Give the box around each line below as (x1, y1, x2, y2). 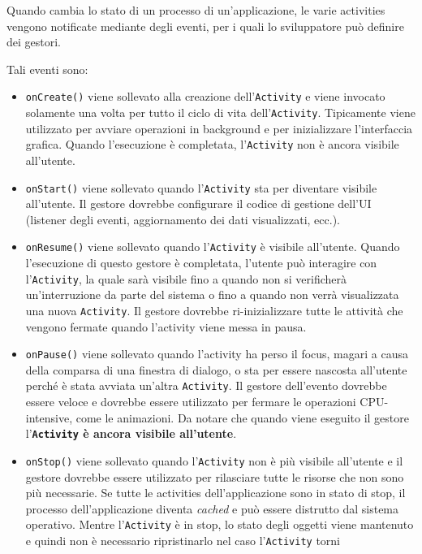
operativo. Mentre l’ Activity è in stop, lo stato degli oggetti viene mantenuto (25, 516, 414, 533)
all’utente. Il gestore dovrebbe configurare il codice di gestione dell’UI (25, 195, 372, 212)
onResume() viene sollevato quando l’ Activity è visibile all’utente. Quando (25, 238, 400, 255)
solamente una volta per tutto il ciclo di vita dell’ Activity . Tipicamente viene (25, 104, 416, 121)
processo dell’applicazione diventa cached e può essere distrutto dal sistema (25, 500, 399, 517)
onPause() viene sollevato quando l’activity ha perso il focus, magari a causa (25, 345, 409, 362)
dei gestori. (6, 33, 62, 50)
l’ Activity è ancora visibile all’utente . (25, 425, 237, 442)
